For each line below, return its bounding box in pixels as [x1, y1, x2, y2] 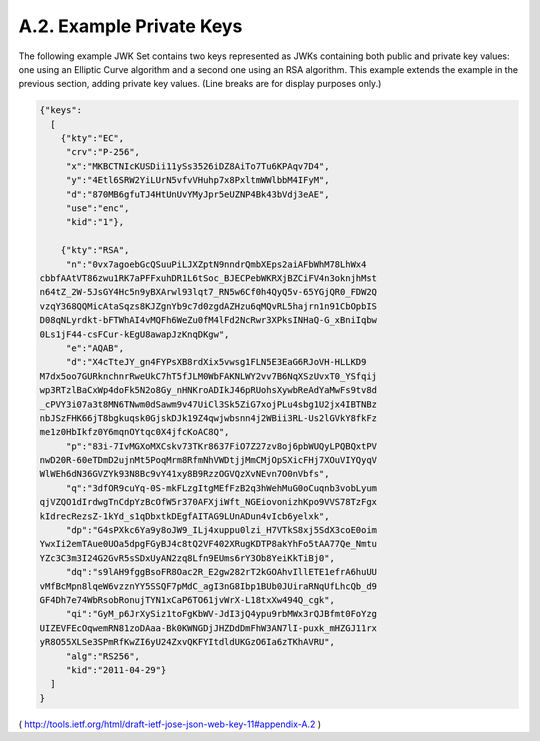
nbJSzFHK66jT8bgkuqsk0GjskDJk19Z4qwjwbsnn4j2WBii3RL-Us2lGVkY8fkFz [39, 412, 378, 424]
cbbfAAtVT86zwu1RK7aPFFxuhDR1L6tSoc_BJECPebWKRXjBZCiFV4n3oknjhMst [39, 273, 378, 284]
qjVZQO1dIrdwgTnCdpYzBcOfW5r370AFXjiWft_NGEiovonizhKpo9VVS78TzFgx [39, 496, 378, 508]
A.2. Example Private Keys [18, 15, 243, 37]
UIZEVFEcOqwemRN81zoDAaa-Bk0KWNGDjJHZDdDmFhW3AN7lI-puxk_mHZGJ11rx [39, 622, 378, 634]
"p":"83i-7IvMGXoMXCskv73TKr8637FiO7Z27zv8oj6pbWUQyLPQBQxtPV [65, 440, 378, 452]
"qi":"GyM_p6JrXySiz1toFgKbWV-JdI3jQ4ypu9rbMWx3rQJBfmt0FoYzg [65, 608, 378, 620]
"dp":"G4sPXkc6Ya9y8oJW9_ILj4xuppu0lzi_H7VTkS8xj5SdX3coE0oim [65, 525, 378, 536]
